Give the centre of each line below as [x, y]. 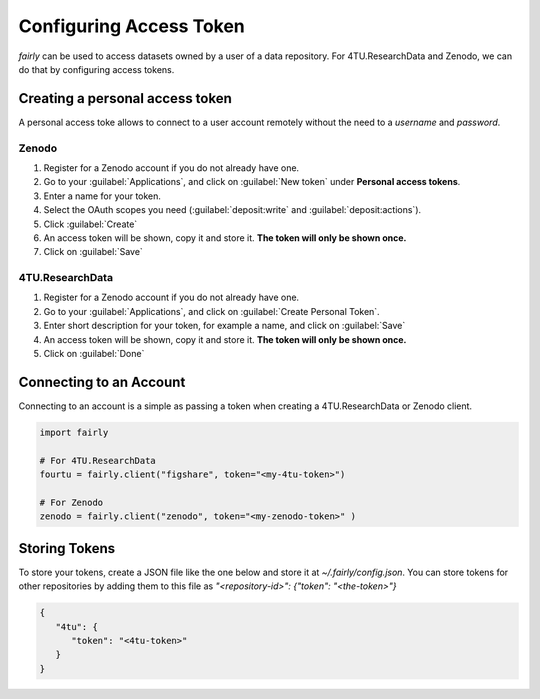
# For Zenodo [71, 502]
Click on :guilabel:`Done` [94, 354]
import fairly [74, 432]
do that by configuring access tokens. [96, 69]
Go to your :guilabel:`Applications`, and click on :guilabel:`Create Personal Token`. [211, 311]
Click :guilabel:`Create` [90, 224]
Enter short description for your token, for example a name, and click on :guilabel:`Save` [224, 326]
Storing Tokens [67, 548]
